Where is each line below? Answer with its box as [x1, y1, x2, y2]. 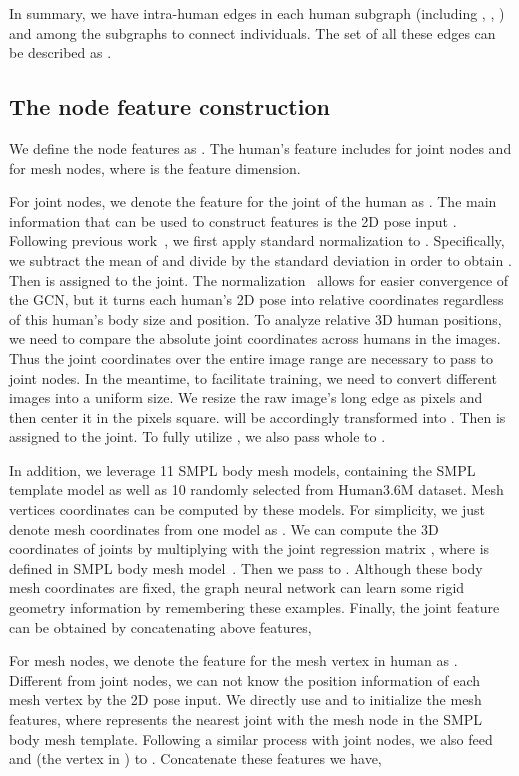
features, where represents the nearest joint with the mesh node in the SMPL [9, 709, 483, 730]
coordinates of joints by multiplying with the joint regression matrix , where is [9, 538, 490, 559]
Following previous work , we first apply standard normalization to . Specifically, [9, 230, 505, 251]
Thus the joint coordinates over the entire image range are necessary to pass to [9, 347, 494, 368]
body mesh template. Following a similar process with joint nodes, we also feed [9, 728, 493, 749]
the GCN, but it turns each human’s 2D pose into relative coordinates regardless [9, 289, 504, 310]
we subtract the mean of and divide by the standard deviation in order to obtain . [9, 249, 512, 270]
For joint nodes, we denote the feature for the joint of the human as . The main [9, 191, 497, 212]
